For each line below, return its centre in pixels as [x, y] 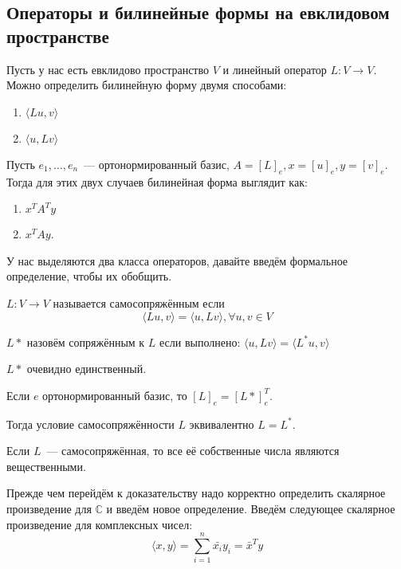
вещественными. [46, 466]
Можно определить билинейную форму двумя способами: [147, 85]
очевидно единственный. [86, 369]
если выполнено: [200, 341]
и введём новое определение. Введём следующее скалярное [251, 508]
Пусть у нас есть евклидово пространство [108, 69]
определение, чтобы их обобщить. [89, 276]
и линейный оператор [275, 69]
